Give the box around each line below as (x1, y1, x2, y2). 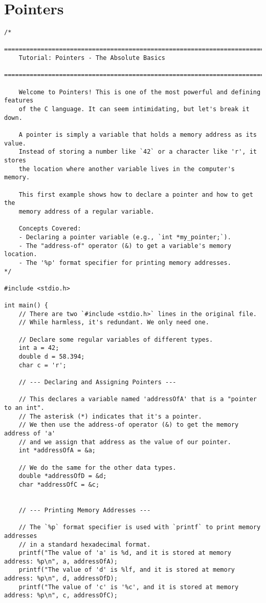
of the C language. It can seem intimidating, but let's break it (18, 106, 250, 113)
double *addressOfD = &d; (18, 472, 107, 480)
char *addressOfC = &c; (18, 481, 100, 488)
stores (4, 156, 26, 164)
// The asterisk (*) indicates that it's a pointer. (18, 412, 202, 420)
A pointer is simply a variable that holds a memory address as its (18, 131, 257, 138)
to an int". (4, 404, 45, 411)
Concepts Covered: (18, 225, 81, 233)
